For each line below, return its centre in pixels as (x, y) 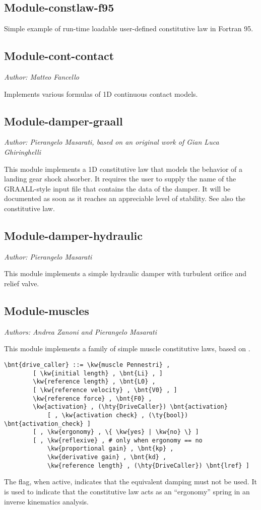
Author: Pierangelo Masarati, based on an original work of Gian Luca (112, 142)
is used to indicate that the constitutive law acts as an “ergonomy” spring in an (127, 492)
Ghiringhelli (22, 151)
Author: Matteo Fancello (42, 77)
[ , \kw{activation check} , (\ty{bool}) (118, 415)
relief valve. (22, 283)
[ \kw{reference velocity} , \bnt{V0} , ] (105, 390)
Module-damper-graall (63, 121)
